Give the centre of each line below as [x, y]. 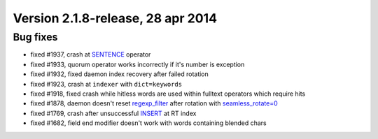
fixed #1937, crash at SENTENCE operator [91, 54]
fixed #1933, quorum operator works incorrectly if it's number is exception [138, 64]
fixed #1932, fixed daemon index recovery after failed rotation [120, 74]
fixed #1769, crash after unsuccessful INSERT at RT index [113, 113]
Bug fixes [35, 37]
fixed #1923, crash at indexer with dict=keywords [106, 84]
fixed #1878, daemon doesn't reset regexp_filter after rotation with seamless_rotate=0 [154, 103]
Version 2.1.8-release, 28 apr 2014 [115, 18]
